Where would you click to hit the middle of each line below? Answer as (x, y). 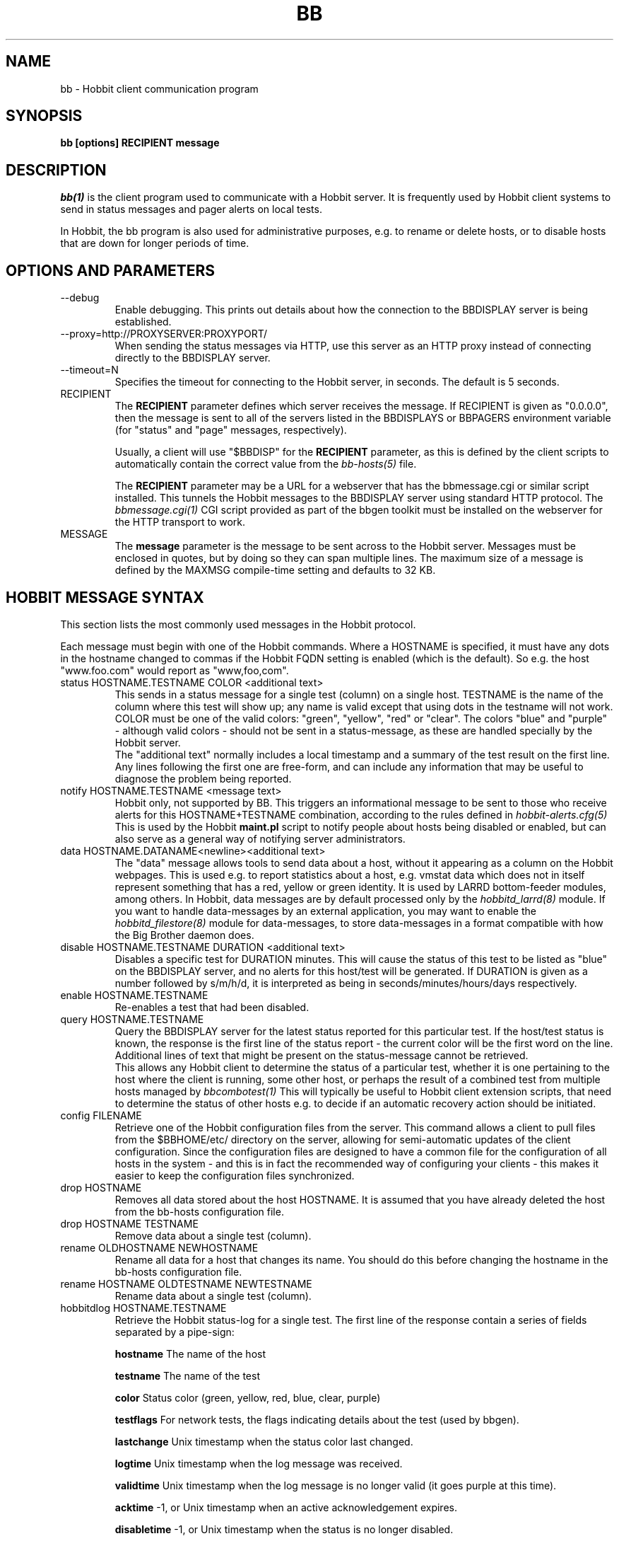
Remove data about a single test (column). (213, 1235)
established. (143, 322)
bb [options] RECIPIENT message (140, 143)
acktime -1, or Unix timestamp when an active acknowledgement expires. (286, 1507)
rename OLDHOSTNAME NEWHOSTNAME (159, 1247)
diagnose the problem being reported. (203, 778)
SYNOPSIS (44, 116)
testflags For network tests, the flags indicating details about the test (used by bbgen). (317, 1419)
